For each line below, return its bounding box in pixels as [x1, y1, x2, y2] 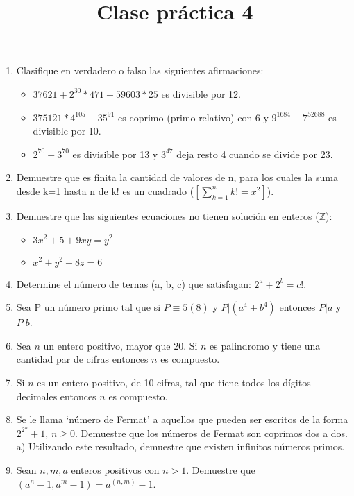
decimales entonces [16, 388, 96, 403]
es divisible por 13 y [72, 146, 158, 161]
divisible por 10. [33, 123, 101, 138]
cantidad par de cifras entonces [16, 352, 149, 366]
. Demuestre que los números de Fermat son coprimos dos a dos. [74, 425, 348, 440]
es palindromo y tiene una [210, 338, 321, 352]
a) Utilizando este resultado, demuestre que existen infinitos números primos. [16, 439, 345, 454]
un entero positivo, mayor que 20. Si [43, 338, 198, 352]
